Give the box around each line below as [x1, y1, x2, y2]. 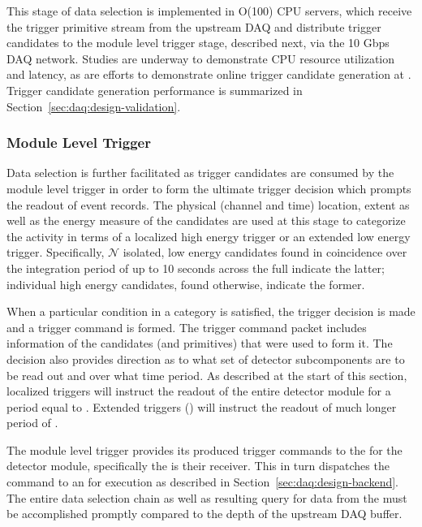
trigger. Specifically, [6, 244, 105, 261]
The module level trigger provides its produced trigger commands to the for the [6, 441, 403, 458]
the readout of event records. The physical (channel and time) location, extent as [6, 196, 410, 213]
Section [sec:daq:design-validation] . [6, 97, 181, 114]
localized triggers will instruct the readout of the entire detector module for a [6, 382, 391, 400]
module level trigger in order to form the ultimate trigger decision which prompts [6, 179, 411, 197]
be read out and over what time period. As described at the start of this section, [6, 366, 407, 383]
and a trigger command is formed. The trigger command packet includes [6, 318, 367, 335]
